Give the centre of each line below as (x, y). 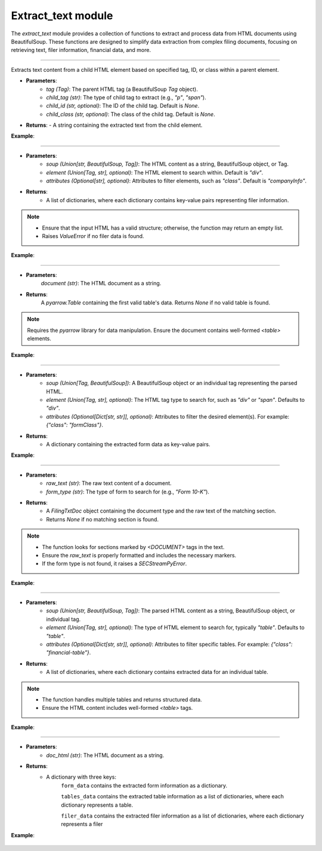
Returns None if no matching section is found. (103, 519)
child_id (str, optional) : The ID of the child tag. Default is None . (123, 106)
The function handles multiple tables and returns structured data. (122, 699)
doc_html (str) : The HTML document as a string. (105, 755)
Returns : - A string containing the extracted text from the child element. (114, 125)
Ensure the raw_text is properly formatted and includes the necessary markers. (139, 555)
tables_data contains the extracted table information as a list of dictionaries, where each (173, 797)
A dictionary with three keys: (81, 777)
